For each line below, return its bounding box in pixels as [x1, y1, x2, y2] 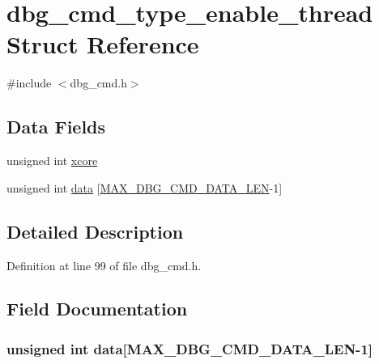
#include [6, 74, 52, 91]
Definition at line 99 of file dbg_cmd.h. [6, 256, 202, 273]
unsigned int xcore [6, 152, 98, 169]
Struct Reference [6, 28, 199, 61]
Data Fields [6, 114, 106, 139]
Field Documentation [6, 296, 188, 321]
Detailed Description [6, 218, 184, 243]
